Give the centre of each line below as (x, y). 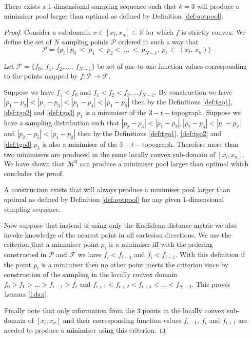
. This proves (211, 284)
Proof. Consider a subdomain (48, 32)
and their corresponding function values (122, 320)
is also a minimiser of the (80, 144)
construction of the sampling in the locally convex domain (91, 274)
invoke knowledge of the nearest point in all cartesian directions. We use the (118, 234)
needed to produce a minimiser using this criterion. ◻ (85, 330)
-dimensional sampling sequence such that (114, 6)
